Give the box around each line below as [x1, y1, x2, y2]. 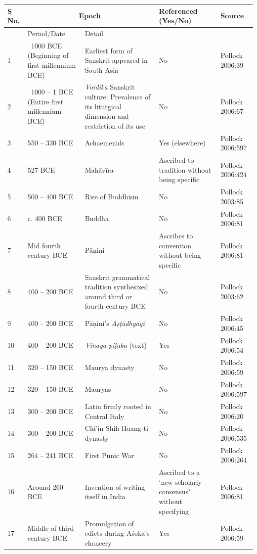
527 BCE [27, 164, 55, 175]
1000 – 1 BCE [31, 87, 74, 97]
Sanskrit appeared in [85, 55, 148, 65]
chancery [85, 537, 112, 548]
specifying [159, 506, 189, 516]
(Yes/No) [159, 15, 192, 26]
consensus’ [159, 486, 190, 497]
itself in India [85, 491, 126, 502]
